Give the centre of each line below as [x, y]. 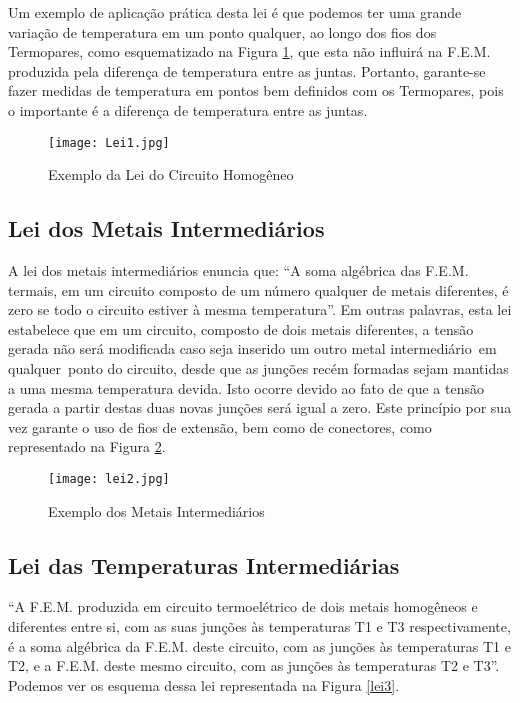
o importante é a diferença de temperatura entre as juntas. [188, 109]
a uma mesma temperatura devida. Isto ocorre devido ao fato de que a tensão [246, 387]
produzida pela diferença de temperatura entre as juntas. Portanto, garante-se [247, 70]
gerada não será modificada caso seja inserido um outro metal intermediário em [252, 348]
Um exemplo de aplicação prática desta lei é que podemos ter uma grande [235, 12]
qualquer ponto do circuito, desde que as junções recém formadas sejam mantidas [258, 367]
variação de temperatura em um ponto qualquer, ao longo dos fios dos [222, 31]
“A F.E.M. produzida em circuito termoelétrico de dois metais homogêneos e [243, 606]
